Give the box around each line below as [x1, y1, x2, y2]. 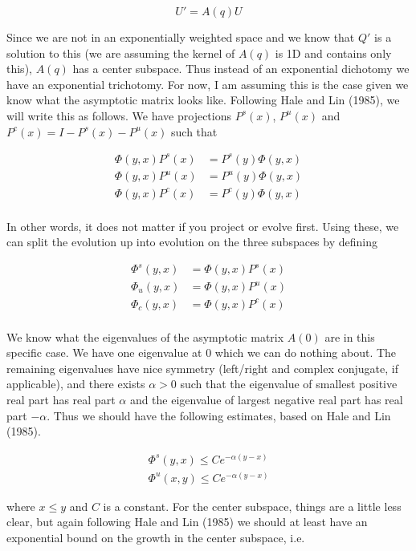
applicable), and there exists [6, 375, 145, 392]
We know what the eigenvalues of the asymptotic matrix [6, 328, 284, 345]
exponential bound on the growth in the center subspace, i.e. [6, 529, 305, 546]
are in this [324, 328, 375, 345]
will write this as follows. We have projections [6, 107, 231, 124]
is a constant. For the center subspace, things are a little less [103, 497, 402, 514]
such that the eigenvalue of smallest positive [180, 375, 398, 392]
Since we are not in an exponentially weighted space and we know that [6, 29, 355, 45]
